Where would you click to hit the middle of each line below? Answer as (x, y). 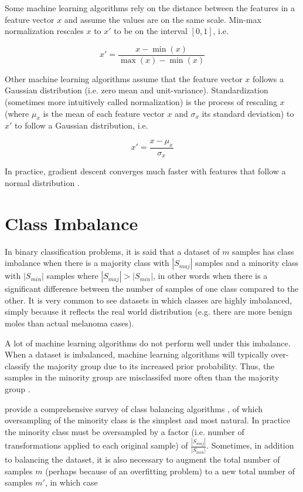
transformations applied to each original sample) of (96, 445)
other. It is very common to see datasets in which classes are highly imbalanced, (149, 300)
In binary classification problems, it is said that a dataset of (112, 251)
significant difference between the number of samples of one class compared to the (152, 289)
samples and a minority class (247, 263)
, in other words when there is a (210, 276)
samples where (72, 276)
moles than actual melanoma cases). (69, 323)
